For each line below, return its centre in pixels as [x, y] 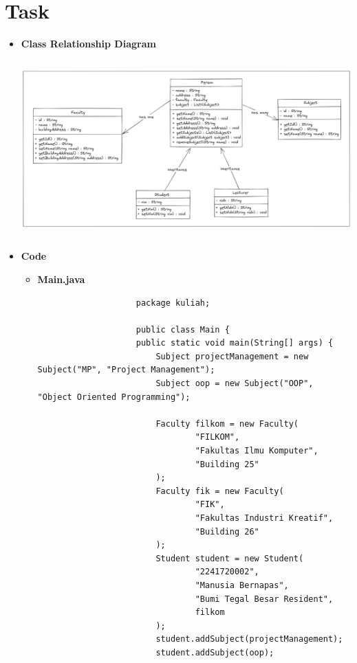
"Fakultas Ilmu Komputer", [257, 451]
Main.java [61, 279]
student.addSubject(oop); [215, 652]
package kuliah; [173, 303]
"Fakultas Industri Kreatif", [264, 518]
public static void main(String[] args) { [235, 343]
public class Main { [183, 329]
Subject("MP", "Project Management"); [126, 370]
